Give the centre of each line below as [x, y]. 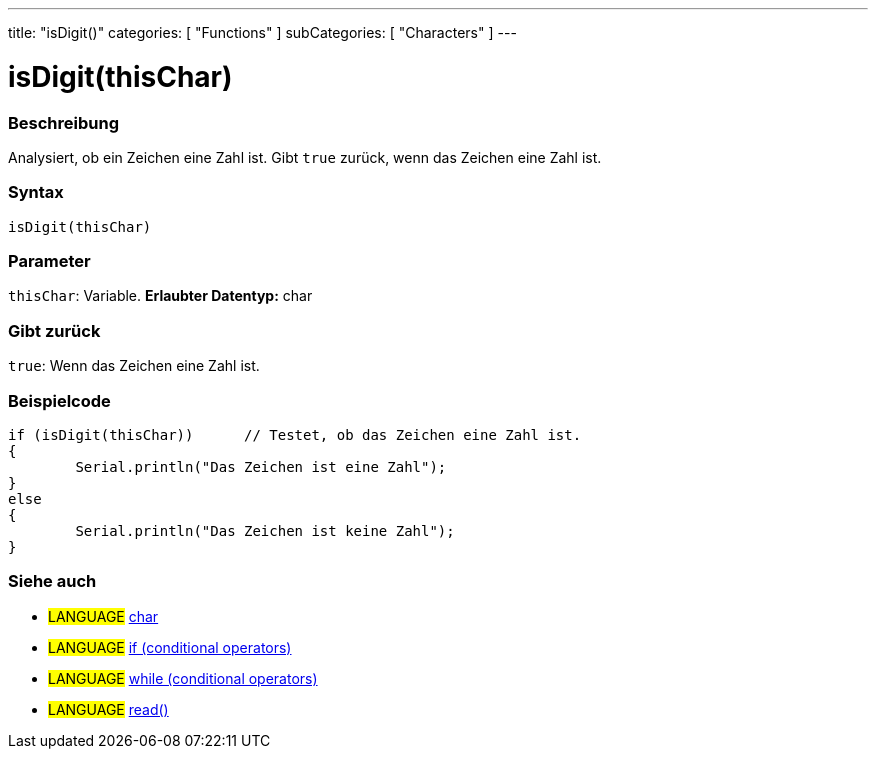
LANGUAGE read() [108, 709]
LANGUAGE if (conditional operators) [170, 647]
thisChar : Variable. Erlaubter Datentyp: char [160, 296]
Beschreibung [64, 122]
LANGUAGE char [103, 616]
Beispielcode [59, 400]
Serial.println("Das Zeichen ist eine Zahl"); [261, 466]
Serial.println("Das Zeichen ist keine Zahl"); [265, 530]
